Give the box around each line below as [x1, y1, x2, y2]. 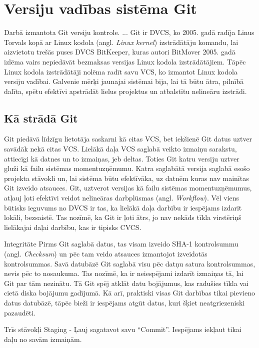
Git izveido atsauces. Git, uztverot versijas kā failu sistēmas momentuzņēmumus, [4, 182, 252, 193]
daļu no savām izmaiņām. [4, 333, 82, 344]
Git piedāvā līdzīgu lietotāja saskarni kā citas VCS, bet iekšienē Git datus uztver [4, 133, 252, 144]
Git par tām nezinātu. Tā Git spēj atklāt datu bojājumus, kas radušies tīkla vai [4, 277, 248, 288]
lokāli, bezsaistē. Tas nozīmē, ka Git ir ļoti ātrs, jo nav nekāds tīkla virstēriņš [4, 212, 241, 222]
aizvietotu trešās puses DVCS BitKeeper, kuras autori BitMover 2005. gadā [4, 46, 235, 57]
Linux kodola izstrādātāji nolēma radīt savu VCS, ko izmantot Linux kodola [4, 66, 237, 76]
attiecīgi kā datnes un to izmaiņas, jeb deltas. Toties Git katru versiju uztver [4, 153, 239, 163]
